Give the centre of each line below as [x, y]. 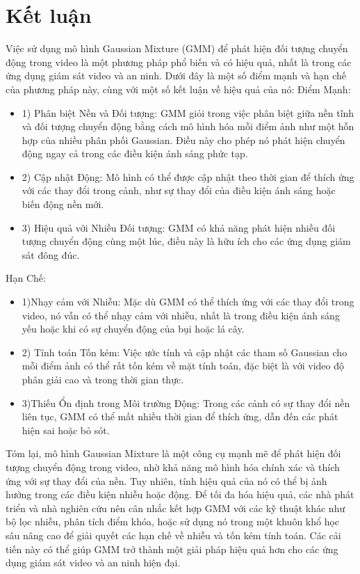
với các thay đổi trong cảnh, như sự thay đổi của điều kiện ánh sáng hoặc [179, 190]
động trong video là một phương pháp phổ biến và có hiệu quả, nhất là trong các [179, 62]
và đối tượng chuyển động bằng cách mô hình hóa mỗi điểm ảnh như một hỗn [188, 126]
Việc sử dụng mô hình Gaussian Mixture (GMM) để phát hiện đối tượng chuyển [177, 48]
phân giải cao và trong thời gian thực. [103, 379]
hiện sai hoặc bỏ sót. [66, 430]
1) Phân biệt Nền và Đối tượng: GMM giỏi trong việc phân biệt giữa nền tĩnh [188, 112]
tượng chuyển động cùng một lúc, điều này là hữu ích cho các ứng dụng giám [186, 241]
